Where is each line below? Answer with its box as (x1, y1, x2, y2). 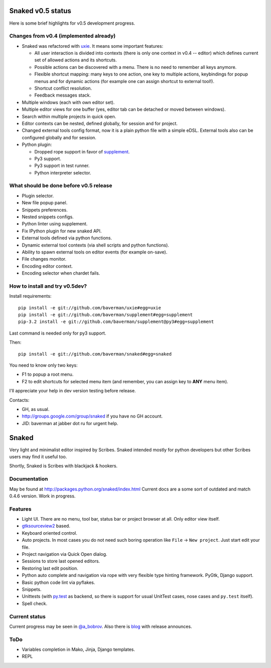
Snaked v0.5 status (9, 7, 71, 15)
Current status (9, 613, 46, 620)
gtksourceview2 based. (22, 523, 70, 529)
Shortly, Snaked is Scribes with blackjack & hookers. (9, 463, 118, 469)
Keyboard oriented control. (22, 530, 78, 536)
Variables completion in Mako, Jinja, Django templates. (22, 646, 135, 652)
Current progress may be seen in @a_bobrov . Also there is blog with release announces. (9, 623, 192, 629)
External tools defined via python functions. (22, 235, 112, 241)
